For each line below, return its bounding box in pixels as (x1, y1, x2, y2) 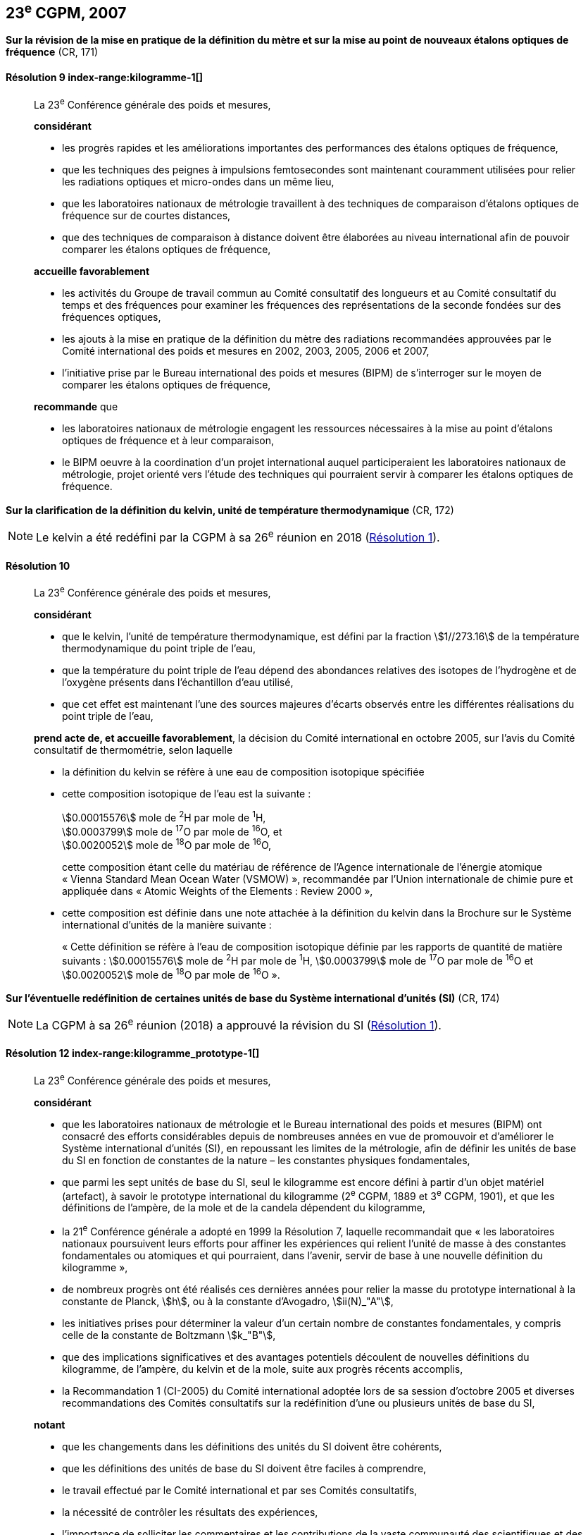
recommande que (34, 400, 118, 413)
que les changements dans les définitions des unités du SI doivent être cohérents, (62, 1441, 442, 1453)
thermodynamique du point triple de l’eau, (62, 642, 256, 654)
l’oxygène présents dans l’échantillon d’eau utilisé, (62, 675, 294, 688)
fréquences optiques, (62, 311, 161, 324)
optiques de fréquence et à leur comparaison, (62, 434, 275, 447)
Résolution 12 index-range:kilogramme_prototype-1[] (6, 1047, 260, 1060)
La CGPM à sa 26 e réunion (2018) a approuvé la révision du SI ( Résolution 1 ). (36, 1015, 442, 1032)
